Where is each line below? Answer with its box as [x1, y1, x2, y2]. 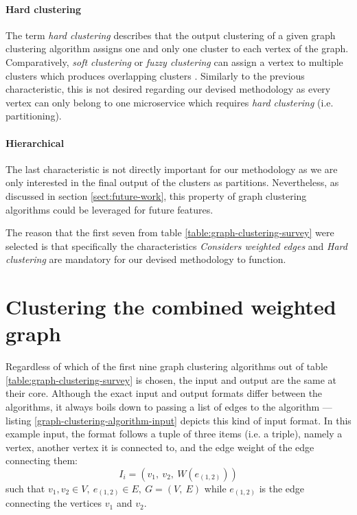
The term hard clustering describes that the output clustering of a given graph [5, 27, 336, 42]
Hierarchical [5, 135, 65, 150]
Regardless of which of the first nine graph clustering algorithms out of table [5, 359, 328, 374]
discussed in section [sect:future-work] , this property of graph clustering [5, 188, 307, 203]
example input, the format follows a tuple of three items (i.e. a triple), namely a [5, 426, 343, 441]
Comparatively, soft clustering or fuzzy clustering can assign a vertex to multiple [5, 54, 343, 69]
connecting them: [5, 453, 78, 468]
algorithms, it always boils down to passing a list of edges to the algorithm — [5, 400, 332, 413]
